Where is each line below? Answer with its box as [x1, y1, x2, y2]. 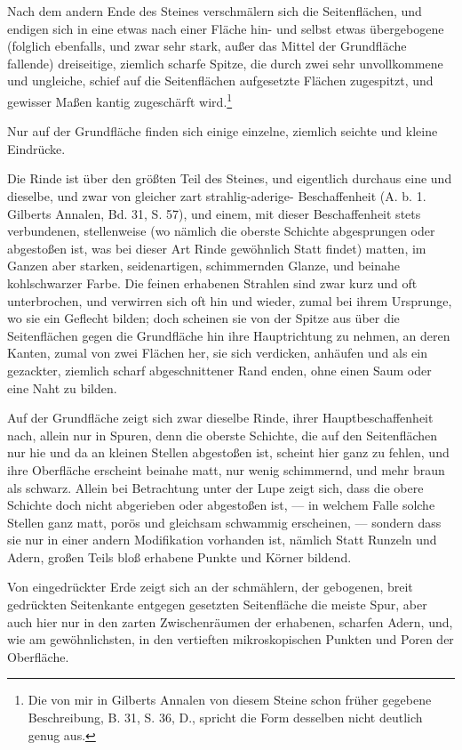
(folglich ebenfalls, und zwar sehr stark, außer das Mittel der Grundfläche [7, 36, 407, 55]
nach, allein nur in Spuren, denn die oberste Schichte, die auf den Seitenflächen [7, 425, 438, 444]
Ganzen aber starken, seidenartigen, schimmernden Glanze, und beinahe [7, 256, 400, 275]
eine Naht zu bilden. [7, 378, 117, 397]
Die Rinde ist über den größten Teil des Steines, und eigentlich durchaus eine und [7, 169, 452, 188]
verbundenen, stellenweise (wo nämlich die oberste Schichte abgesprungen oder [7, 222, 435, 240]
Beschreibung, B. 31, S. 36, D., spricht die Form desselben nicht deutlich [28, 708, 423, 727]
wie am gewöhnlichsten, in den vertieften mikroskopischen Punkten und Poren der [7, 630, 454, 649]
